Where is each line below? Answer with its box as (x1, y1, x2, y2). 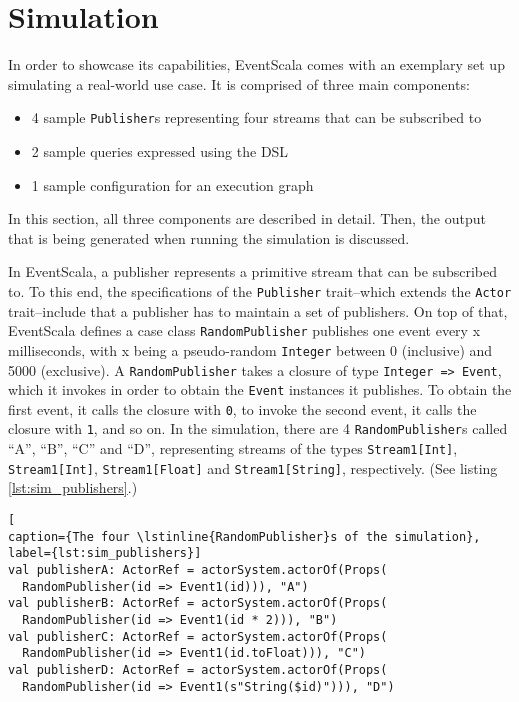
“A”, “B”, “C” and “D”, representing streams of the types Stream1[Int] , (8, 438, 458, 459)
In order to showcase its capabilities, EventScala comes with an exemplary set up (8, 54, 505, 75)
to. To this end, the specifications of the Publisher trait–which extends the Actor (8, 280, 512, 301)
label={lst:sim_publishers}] (8, 546, 202, 561)
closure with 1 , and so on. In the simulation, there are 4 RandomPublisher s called (8, 418, 508, 439)
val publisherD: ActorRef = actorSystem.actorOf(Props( (8, 662, 388, 677)
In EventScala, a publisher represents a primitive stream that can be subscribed (8, 261, 497, 282)
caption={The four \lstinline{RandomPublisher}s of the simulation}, (8, 529, 481, 544)
